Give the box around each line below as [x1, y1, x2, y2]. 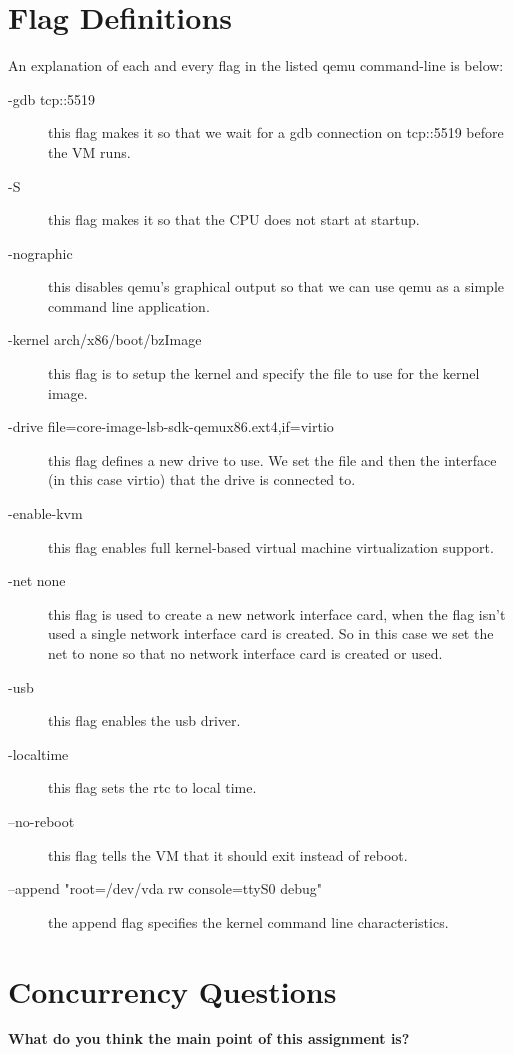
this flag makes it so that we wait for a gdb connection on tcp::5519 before [48, 122, 504, 143]
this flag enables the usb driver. [48, 710, 241, 731]
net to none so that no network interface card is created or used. [48, 643, 443, 663]
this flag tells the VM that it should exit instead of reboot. [48, 844, 408, 865]
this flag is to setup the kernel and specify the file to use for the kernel [48, 363, 480, 384]
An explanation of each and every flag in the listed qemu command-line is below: [8, 55, 504, 76]
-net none [8, 570, 66, 591]
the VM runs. [48, 141, 131, 162]
